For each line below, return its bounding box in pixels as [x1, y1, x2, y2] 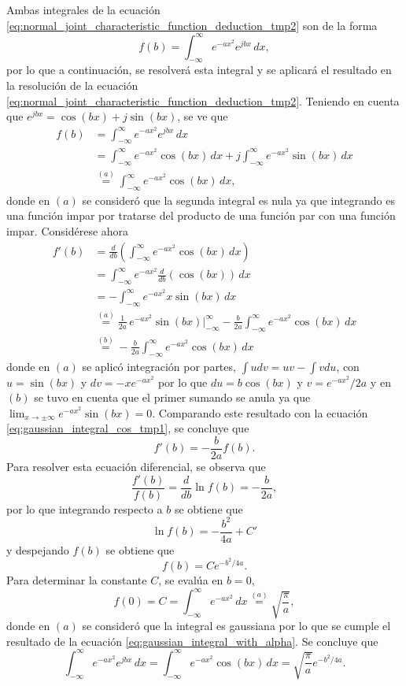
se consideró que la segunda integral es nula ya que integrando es [82, 191, 395, 208]
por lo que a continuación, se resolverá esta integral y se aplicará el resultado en [6, 61, 392, 78]
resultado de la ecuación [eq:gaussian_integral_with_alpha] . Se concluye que [6, 632, 378, 649]
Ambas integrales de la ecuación [6, 2, 161, 17]
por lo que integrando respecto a [6, 500, 163, 517]
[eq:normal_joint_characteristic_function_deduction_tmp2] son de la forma [6, 17, 378, 33]
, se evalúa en [158, 572, 223, 588]
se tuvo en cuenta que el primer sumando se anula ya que [34, 389, 311, 406]
